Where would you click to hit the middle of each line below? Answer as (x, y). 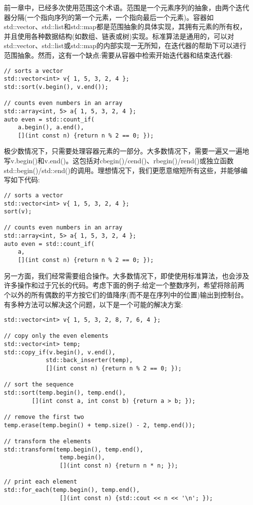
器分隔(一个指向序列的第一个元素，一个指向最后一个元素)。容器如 (109, 17)
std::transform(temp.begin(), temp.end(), (74, 449)
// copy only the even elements (56, 336)
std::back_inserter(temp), (89, 360)
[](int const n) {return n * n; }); (119, 465)
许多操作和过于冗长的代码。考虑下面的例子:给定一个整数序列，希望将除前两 (124, 285)
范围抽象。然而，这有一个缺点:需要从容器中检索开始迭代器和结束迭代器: (118, 55)
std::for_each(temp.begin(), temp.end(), (72, 490)
